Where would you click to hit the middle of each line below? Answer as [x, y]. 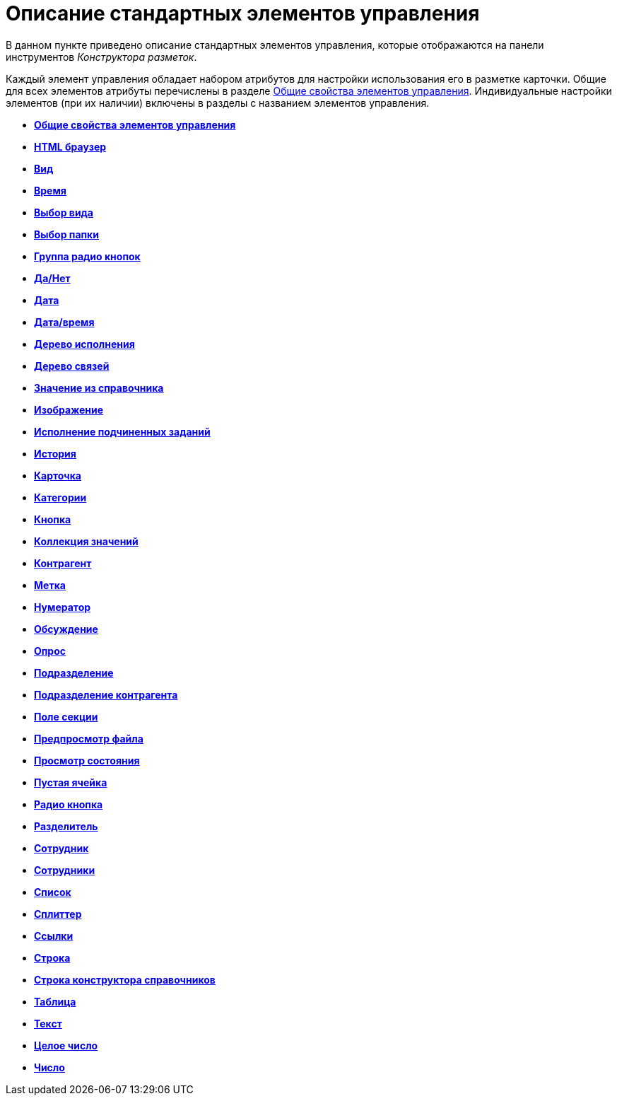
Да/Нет [52, 278]
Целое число [66, 1045]
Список [53, 892]
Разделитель [66, 826]
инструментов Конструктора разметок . [101, 57]
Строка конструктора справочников [125, 979]
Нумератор [63, 607]
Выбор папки [66, 234]
